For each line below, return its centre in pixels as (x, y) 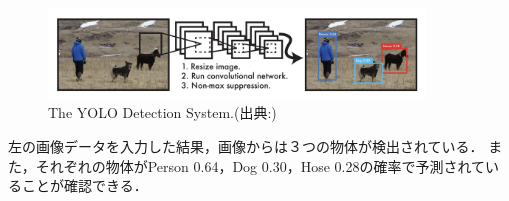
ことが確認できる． (84, 185)
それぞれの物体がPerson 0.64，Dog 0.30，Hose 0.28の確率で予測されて (260, 165)
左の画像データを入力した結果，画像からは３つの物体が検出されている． (246, 145)
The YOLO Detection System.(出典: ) (162, 112)
